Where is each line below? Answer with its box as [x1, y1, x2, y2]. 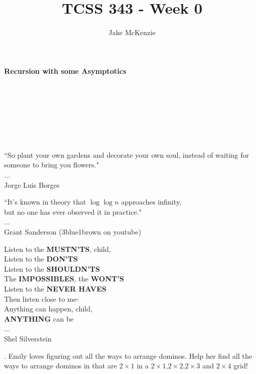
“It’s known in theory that [4, 196, 86, 207]
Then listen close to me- [4, 293, 79, 304]
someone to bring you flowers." [4, 159, 99, 170]
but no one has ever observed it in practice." [4, 206, 142, 217]
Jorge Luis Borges [4, 179, 60, 190]
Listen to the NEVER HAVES [4, 283, 107, 294]
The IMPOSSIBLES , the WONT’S [4, 273, 124, 284]
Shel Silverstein [4, 333, 52, 343]
